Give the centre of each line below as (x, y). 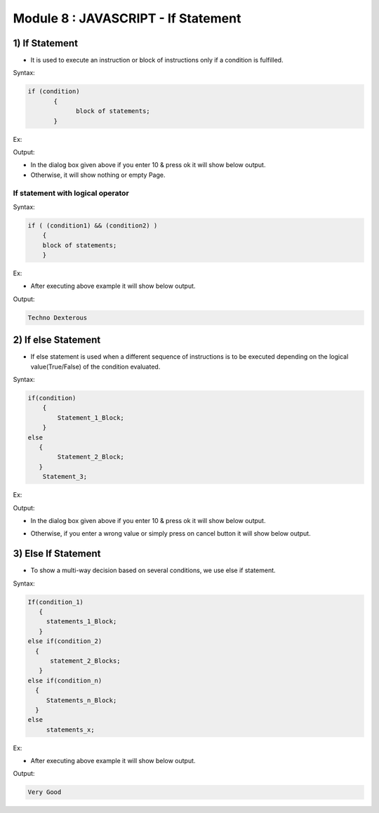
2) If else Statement (57, 340)
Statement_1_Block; (91, 417)
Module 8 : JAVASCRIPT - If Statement (127, 18)
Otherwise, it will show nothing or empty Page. (98, 175)
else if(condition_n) (65, 680)
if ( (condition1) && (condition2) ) (93, 225)
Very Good (45, 792)
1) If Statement (46, 43)
